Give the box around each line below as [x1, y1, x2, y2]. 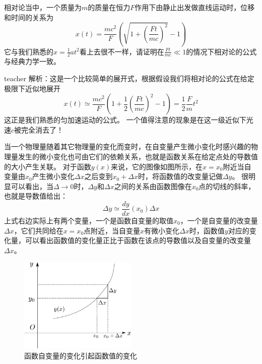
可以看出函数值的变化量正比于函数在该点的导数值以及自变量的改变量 [25, 235, 251, 246]
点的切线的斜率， [199, 180, 255, 191]
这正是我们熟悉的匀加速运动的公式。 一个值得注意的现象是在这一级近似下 [4, 114, 246, 125]
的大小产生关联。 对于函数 [4, 161, 91, 171]
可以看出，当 [11, 180, 53, 191]
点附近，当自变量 [84, 225, 141, 235]
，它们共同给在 [14, 225, 63, 235]
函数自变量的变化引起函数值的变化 [24, 350, 137, 360]
